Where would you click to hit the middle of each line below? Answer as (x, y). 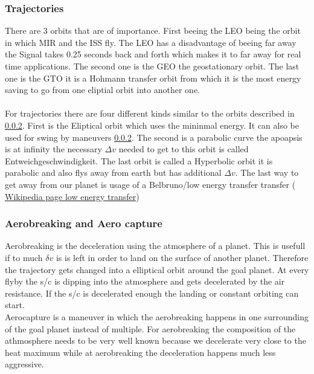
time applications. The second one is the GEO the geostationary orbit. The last (152, 66)
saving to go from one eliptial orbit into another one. (102, 90)
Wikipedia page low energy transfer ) (72, 196)
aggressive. (24, 364)
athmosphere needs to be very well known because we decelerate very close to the (155, 340)
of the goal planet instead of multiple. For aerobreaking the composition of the (150, 328)
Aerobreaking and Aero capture (84, 223)
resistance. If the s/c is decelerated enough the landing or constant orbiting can (152, 293)
